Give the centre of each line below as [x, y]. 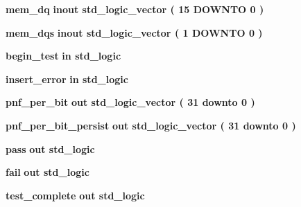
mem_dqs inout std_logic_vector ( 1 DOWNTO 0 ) [134, 32]
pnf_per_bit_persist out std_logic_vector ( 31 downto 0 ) [151, 125]
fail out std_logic [48, 172]
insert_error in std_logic [67, 79]
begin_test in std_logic [63, 56]
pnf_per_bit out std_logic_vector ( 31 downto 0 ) [130, 102]
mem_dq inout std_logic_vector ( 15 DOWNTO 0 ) [135, 9]
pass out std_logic [50, 148]
